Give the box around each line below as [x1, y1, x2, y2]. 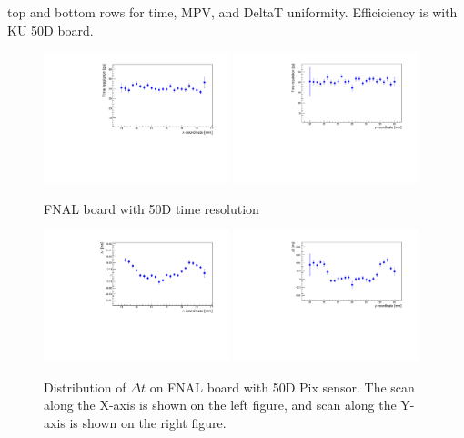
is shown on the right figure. [69, 413, 227, 432]
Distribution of [44, 377, 126, 396]
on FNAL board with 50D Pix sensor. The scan [149, 377, 415, 396]
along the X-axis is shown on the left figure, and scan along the [44, 395, 397, 414]
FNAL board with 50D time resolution [44, 199, 259, 218]
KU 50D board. [7, 20, 94, 39]
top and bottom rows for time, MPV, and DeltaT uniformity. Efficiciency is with [7, 3, 458, 21]
